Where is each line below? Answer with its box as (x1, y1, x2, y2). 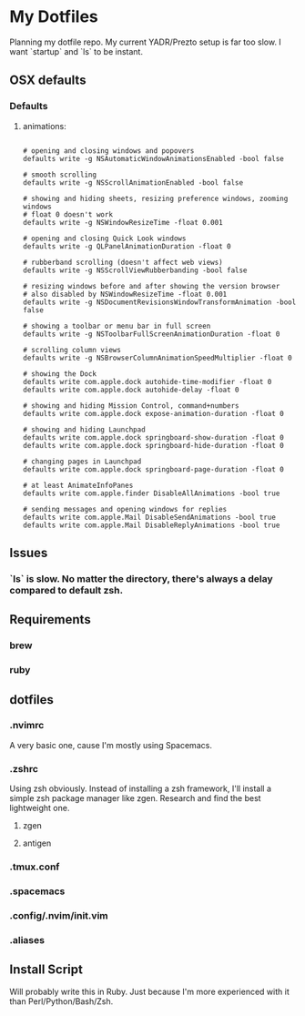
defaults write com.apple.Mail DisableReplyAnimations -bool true (22, 521, 280, 530)
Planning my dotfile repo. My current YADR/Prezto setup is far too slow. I (9, 36, 282, 47)
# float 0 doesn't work (22, 209, 114, 219)
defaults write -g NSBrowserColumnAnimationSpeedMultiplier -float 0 (22, 353, 293, 362)
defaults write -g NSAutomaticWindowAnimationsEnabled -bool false (22, 154, 284, 163)
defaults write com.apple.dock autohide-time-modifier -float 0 (22, 377, 272, 386)
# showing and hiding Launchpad (22, 425, 146, 434)
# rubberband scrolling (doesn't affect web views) (22, 258, 223, 267)
